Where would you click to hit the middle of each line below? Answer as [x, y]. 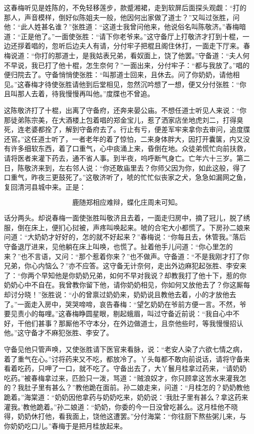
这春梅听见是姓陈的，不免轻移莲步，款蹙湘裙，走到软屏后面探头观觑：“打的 [125, 7]
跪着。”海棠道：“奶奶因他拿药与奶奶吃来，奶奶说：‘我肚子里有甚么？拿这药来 [126, 397]
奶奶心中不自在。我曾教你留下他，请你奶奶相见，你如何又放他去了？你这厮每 [127, 285]
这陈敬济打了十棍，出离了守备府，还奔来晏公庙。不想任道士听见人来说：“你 [125, 110]
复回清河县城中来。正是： [45, 186]
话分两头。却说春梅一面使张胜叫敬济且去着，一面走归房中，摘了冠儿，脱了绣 [127, 218]
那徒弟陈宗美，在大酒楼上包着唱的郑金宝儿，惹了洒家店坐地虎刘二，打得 [120, 119]
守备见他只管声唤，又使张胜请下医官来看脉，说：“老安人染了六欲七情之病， [125, 349]
